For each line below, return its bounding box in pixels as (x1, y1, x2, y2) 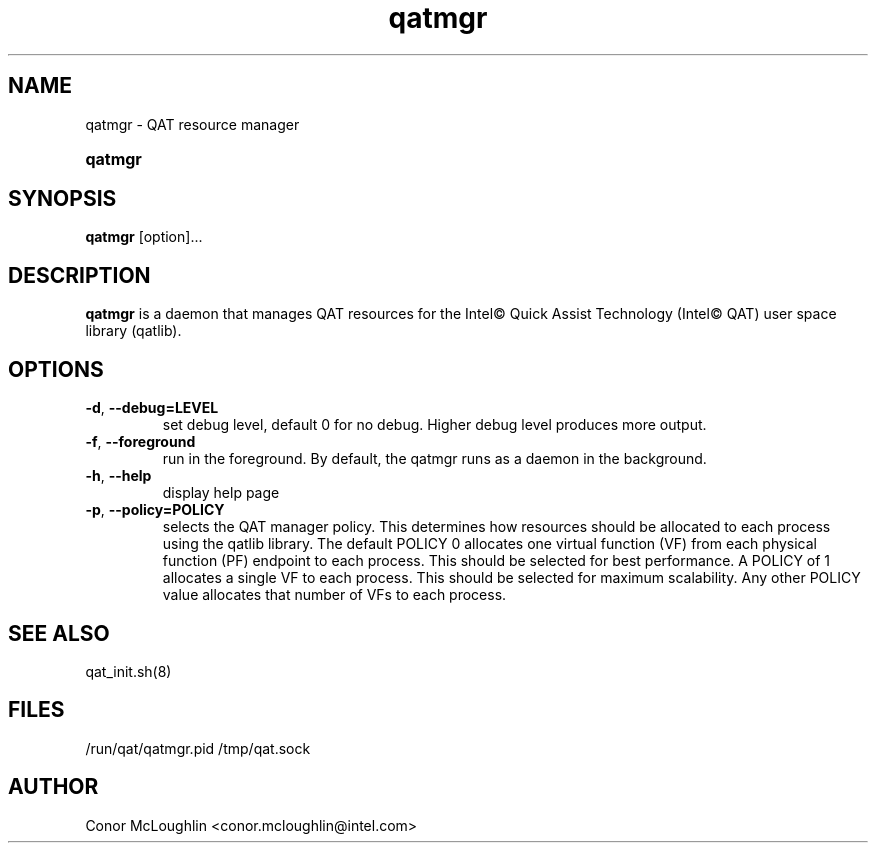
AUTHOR (8, 774, 99, 800)
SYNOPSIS (8, 186, 117, 212)
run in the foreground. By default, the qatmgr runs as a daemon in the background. (162, 450, 707, 468)
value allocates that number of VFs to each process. (162, 586, 507, 604)
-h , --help (85, 467, 152, 485)
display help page (162, 484, 280, 502)
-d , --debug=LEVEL (85, 399, 219, 417)
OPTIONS (8, 356, 104, 382)
